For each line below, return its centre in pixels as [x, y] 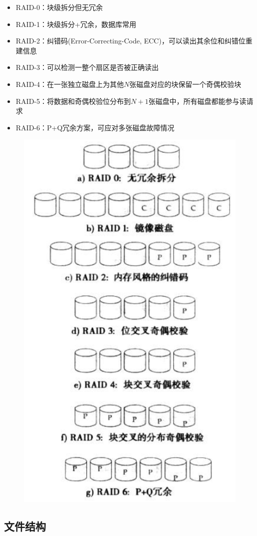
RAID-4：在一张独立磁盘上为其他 [70, 84]
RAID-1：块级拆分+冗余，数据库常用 [76, 24]
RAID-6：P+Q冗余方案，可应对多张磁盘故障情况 [95, 127]
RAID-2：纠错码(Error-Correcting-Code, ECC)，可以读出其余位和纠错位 [130, 41]
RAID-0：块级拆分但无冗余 [59, 7]
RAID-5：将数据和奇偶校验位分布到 [73, 101]
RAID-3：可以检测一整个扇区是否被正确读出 [87, 67]
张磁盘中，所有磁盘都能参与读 [197, 101]
